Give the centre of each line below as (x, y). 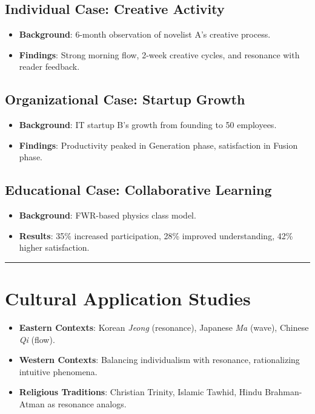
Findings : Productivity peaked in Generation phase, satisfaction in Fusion (158, 145)
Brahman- (283, 392)
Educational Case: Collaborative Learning (138, 190)
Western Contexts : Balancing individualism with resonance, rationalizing (159, 360)
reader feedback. (49, 66)
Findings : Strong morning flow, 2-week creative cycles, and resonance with (159, 54)
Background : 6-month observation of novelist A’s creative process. (145, 34)
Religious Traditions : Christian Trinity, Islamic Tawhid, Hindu (141, 392)
